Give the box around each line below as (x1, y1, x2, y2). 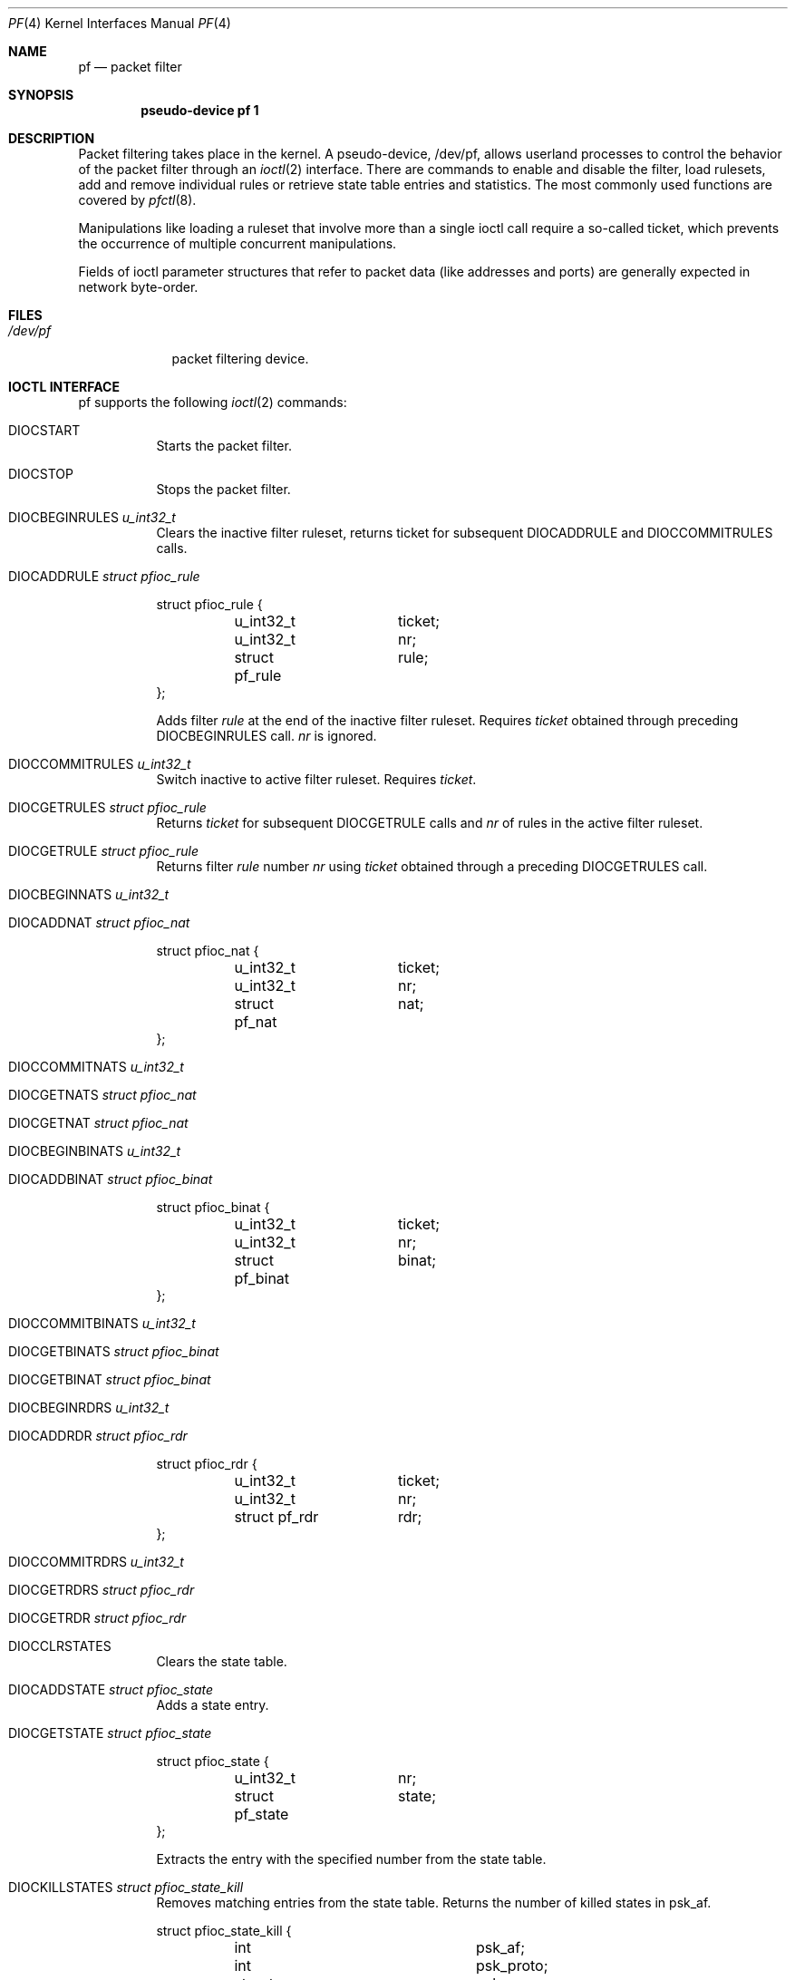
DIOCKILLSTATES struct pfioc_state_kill (8, 1879, 244, 1895)
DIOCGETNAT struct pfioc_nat (8, 1115, 189, 1131)
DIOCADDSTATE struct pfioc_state (8, 1682, 214, 1697)
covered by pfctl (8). (78, 192, 197, 208)
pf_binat (234, 1269, 290, 1287)
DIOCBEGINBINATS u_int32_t (8, 1143, 181, 1159)
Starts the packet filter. (156, 438, 292, 453)
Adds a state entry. (156, 1697, 269, 1713)
